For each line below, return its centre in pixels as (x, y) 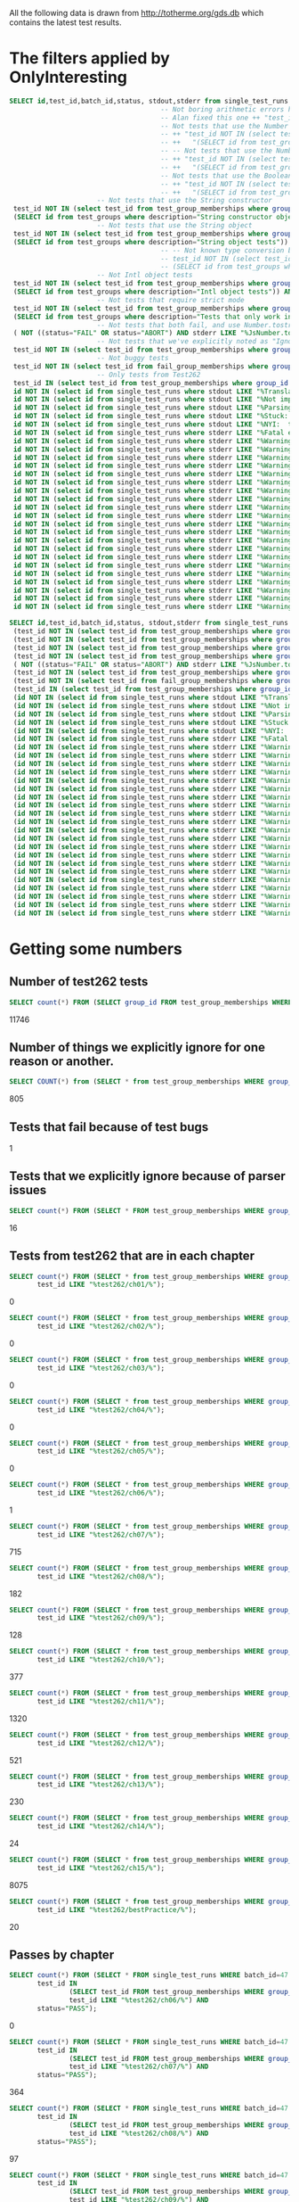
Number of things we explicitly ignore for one (137, 1047)
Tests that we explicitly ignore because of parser (148, 1176)
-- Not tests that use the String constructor (185, 201)
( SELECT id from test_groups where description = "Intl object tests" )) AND (154, 292)
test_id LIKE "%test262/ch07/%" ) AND (139, 2067)
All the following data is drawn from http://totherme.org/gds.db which (137, 13)
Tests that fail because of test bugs (109, 1127)
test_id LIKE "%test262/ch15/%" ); (101, 1868)
